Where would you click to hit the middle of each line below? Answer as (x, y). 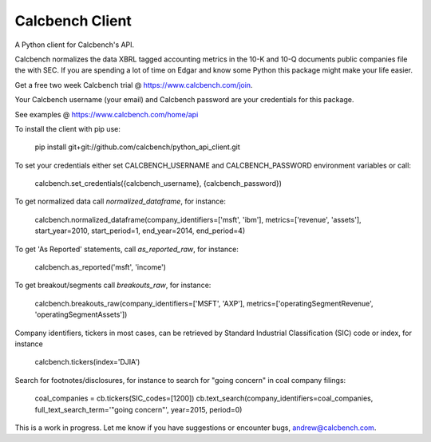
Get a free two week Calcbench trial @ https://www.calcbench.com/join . (134, 85)
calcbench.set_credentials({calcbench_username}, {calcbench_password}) (158, 184)
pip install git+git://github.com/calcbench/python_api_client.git (137, 147)
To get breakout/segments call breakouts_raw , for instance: (113, 285)
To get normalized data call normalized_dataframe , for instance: (121, 201)
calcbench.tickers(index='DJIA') (87, 362)
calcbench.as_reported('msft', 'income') (101, 267)
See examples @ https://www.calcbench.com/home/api (107, 114)
